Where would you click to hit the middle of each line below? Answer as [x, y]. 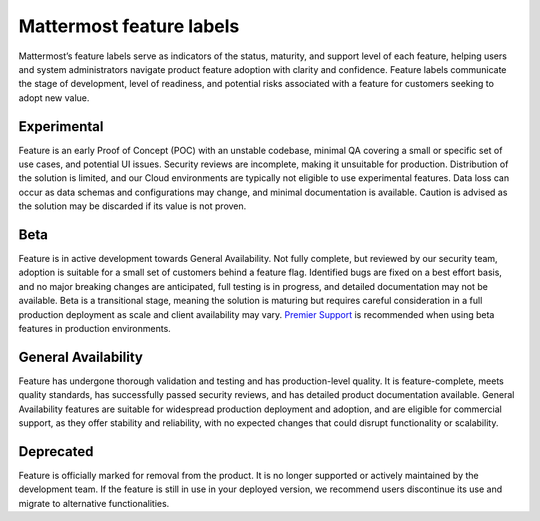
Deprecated [56, 451]
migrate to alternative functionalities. [94, 503]
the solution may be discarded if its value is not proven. [132, 206]
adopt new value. [54, 97]
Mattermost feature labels [129, 26]
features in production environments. [95, 329]
